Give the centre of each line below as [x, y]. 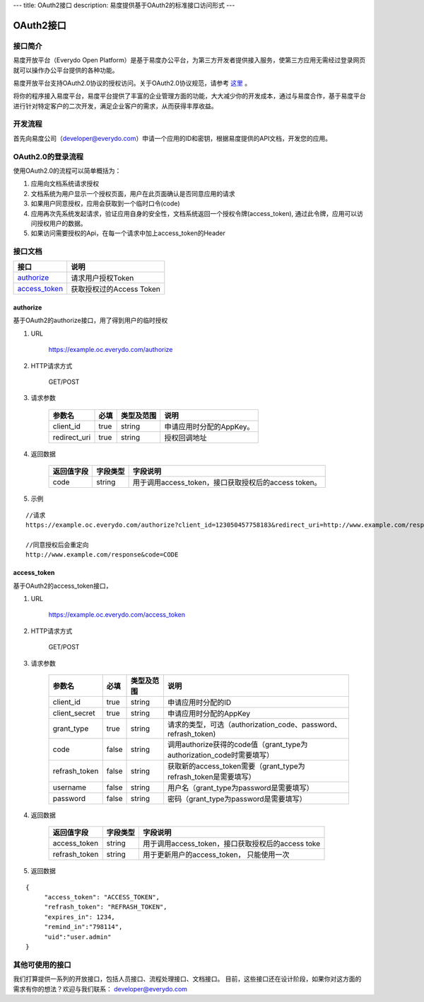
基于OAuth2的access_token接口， [63, 586]
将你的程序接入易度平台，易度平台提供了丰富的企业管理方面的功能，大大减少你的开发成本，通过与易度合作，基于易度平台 [189, 96]
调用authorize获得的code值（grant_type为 [237, 744]
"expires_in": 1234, [80, 917]
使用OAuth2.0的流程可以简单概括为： [67, 171]
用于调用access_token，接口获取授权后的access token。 [227, 483]
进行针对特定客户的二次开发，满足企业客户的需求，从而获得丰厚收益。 [115, 106]
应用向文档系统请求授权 [65, 183]
